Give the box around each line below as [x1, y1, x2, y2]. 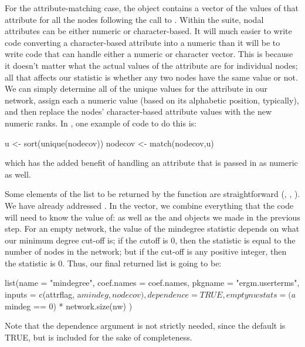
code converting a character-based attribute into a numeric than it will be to [5, 36, 280, 48]
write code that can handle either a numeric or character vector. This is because [5, 48, 293, 60]
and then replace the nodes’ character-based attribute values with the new [5, 105, 272, 118]
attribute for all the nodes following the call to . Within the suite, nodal [5, 13, 264, 25]
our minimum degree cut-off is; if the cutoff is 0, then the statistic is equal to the [5, 233, 296, 246]
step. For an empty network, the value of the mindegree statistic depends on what [5, 222, 300, 235]
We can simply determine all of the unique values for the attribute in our [5, 82, 267, 95]
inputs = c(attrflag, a [5, 288, 82, 301]
